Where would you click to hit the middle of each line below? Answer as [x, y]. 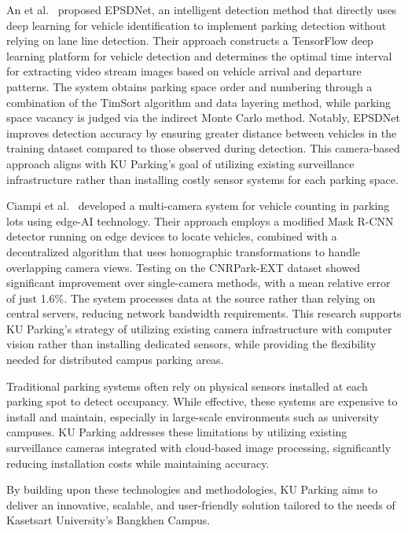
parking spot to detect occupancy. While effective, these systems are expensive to [202, 401]
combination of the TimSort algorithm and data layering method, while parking [199, 102]
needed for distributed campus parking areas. [115, 360]
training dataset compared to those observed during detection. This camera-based [203, 148]
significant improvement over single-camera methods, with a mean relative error [198, 283]
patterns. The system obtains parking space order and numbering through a [189, 86]
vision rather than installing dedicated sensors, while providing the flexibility [191, 344]
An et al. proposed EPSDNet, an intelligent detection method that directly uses [202, 9]
